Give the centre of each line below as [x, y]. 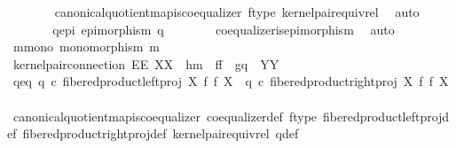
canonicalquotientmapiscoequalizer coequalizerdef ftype [165, 116]
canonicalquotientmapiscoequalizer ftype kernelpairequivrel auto [237, 12]
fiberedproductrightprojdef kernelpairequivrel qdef [161, 133]
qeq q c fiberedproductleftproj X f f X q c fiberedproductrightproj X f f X [231, 81]
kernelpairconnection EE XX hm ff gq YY [146, 63]
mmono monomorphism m [86, 47]
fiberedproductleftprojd [386, 116]
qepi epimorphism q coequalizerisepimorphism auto [224, 29]
